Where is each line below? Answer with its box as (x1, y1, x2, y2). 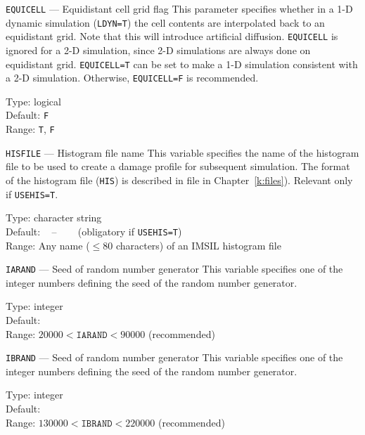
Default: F (6, 108, 49, 122)
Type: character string (6, 210, 102, 225)
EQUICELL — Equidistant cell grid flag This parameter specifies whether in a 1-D (6, 1, 353, 15)
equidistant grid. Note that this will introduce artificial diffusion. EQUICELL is (6, 29, 338, 44)
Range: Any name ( (6, 238, 90, 252)
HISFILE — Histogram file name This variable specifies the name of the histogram (6, 145, 359, 160)
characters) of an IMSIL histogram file (115, 238, 281, 252)
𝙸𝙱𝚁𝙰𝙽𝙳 (81, 418, 113, 429)
